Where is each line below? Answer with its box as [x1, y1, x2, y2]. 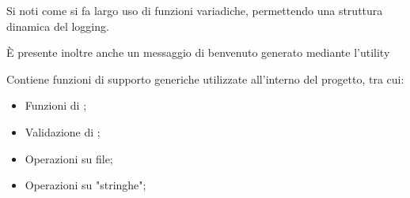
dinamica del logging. [6, 17, 109, 34]
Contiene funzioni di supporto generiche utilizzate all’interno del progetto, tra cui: [6, 70, 404, 87]
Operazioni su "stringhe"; [25, 177, 146, 193]
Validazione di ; [25, 123, 101, 140]
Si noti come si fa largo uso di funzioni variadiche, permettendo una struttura [6, 2, 383, 18]
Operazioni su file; [25, 150, 113, 166]
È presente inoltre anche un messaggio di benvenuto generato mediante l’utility [6, 44, 390, 61]
